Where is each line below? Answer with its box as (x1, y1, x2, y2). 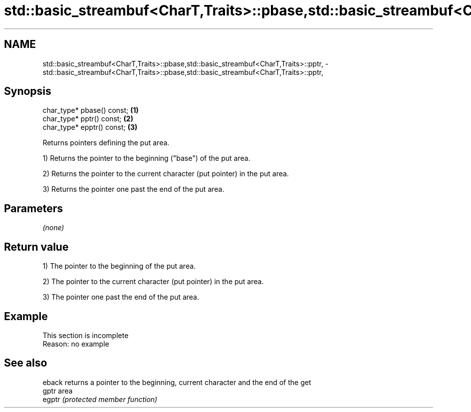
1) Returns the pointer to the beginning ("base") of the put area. (42, 154, 250, 163)
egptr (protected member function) (42, 395, 158, 404)
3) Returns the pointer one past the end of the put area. (42, 185, 225, 194)
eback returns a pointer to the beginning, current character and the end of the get (42, 378, 311, 387)
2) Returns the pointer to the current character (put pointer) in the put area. (42, 169, 289, 178)
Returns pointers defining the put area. (42, 138, 170, 147)
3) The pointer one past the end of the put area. (42, 293, 200, 302)
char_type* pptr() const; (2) (42, 114, 133, 123)
